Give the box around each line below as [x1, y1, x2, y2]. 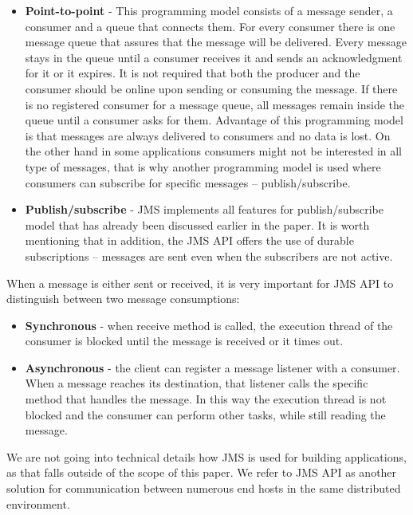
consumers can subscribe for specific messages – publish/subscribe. [25, 174, 351, 191]
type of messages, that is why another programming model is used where [25, 158, 381, 175]
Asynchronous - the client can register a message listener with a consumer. [25, 359, 400, 375]
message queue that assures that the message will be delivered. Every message [25, 33, 407, 50]
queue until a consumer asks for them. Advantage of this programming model [25, 112, 403, 128]
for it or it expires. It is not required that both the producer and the [25, 65, 360, 81]
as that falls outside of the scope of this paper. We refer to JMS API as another [6, 464, 397, 481]
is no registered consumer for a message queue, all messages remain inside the [25, 96, 405, 112]
